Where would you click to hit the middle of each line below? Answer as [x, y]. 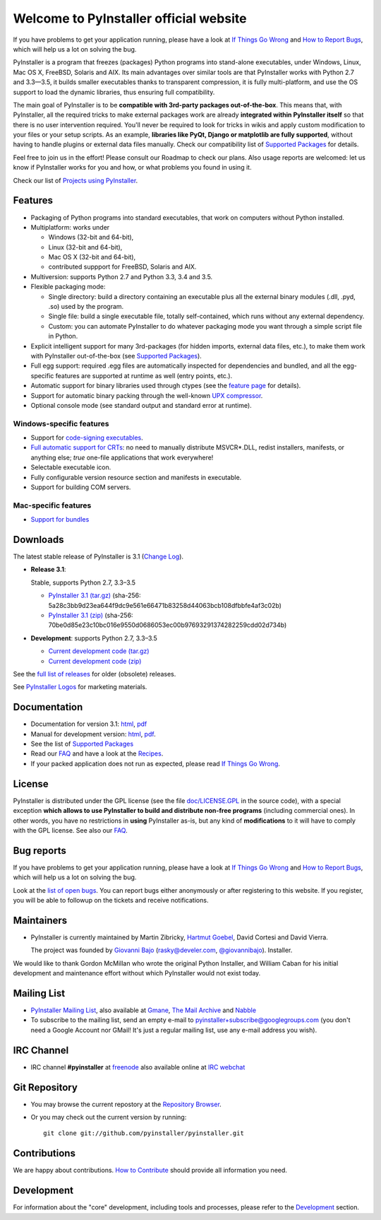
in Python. [63, 336]
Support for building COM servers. [81, 487]
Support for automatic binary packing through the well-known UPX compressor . [147, 395]
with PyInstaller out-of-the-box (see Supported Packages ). [116, 356]
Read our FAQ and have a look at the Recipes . [97, 753]
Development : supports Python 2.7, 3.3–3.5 [94, 638]
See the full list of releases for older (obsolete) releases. [95, 674]
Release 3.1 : [48, 570]
